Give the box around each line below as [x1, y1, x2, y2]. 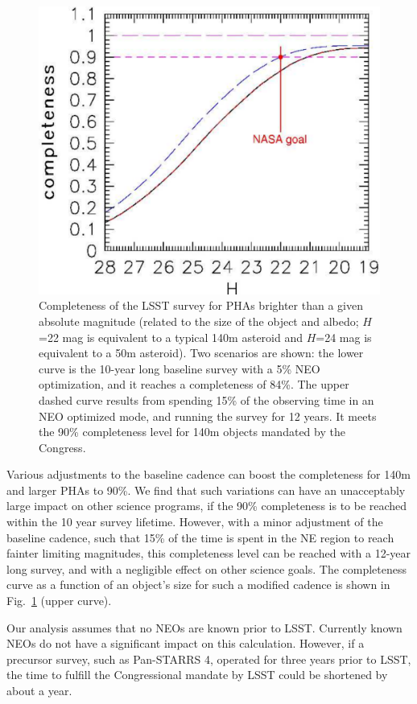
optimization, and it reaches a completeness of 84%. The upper [39, 376, 349, 393]
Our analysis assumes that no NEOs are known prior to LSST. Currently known [6, 619, 403, 636]
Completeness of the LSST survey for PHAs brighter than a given [39, 297, 363, 314]
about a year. [6, 682, 72, 698]
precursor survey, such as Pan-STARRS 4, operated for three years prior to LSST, [6, 650, 411, 667]
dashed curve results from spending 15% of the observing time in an [39, 391, 374, 408]
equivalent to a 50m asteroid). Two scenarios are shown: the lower [39, 344, 364, 361]
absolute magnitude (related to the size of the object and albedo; [39, 312, 359, 329]
